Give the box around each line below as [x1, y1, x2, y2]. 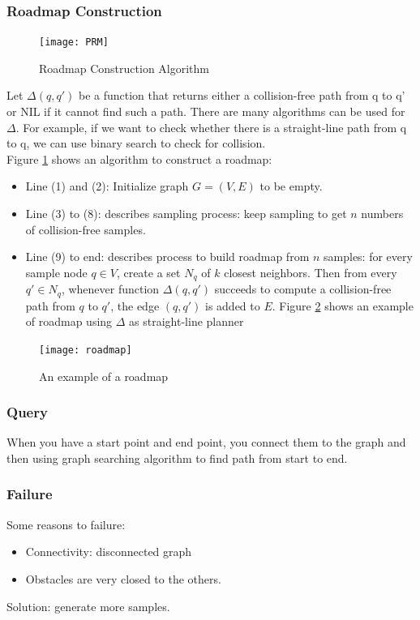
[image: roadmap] [39, 344, 132, 356]
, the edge [110, 297, 160, 314]
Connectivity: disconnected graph [25, 543, 192, 560]
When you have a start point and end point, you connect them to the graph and [6, 434, 406, 451]
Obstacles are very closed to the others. [25, 570, 221, 587]
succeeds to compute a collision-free [214, 280, 392, 297]
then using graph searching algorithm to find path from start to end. [6, 449, 348, 466]
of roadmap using [25, 313, 113, 330]
